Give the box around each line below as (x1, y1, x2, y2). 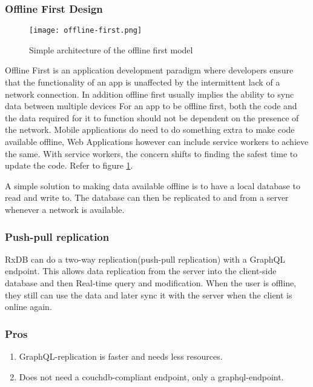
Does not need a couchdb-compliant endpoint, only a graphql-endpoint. (19, 370, 284, 383)
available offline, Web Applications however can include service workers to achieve (5, 135, 309, 148)
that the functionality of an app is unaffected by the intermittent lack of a (5, 76, 280, 89)
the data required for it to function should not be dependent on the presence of (5, 111, 299, 124)
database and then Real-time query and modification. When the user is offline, (5, 277, 297, 289)
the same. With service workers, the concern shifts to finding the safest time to (5, 147, 298, 160)
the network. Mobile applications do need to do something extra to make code (5, 123, 295, 136)
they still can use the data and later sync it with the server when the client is (5, 288, 292, 301)
